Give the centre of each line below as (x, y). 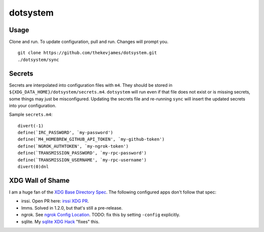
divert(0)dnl (33, 167)
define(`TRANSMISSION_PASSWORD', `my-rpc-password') (82, 153)
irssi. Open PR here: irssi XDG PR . (55, 201)
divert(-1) (31, 126)
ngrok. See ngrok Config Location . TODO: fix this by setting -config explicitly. (101, 215)
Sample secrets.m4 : (31, 115)
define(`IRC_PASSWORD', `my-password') (66, 133)
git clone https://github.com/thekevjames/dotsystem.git (88, 53)
